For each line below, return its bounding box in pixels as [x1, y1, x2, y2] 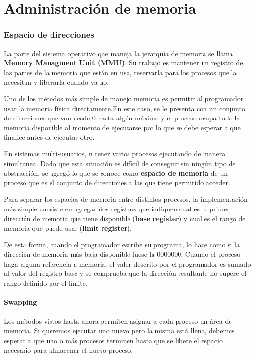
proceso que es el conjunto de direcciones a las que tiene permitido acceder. [4, 177, 230, 187]
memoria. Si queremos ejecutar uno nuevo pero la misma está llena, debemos [4, 326, 235, 336]
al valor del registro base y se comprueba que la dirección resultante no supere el [4, 268, 247, 278]
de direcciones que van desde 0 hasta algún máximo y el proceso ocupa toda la [4, 113, 240, 123]
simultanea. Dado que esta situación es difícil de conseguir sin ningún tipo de [4, 158, 236, 168]
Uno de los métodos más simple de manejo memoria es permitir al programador [4, 93, 244, 103]
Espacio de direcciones [4, 29, 94, 41]
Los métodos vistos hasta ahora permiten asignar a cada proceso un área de [4, 316, 232, 326]
